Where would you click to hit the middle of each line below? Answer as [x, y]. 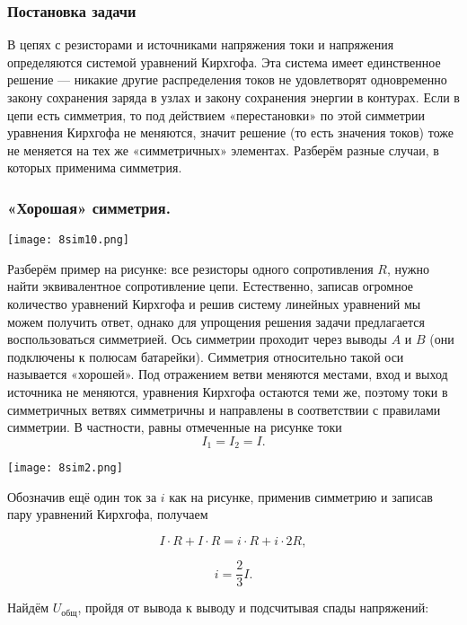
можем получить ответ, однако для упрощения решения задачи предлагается [216, 321]
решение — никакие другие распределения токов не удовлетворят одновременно [227, 79]
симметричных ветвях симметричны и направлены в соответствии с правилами [224, 409]
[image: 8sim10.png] [69, 240]
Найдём [28, 607]
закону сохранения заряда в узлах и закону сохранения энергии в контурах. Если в [233, 97]
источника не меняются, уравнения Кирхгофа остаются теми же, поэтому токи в [228, 392]
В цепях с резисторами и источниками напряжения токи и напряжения [201, 44]
